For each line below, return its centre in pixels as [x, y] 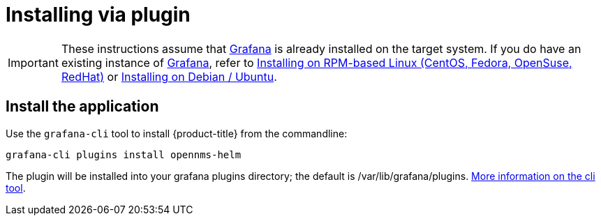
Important [33, 62]
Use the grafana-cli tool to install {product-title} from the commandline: [177, 133]
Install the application [82, 107]
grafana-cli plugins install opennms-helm [124, 154]
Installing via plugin [98, 15]
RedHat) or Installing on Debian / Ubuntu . [169, 76]
